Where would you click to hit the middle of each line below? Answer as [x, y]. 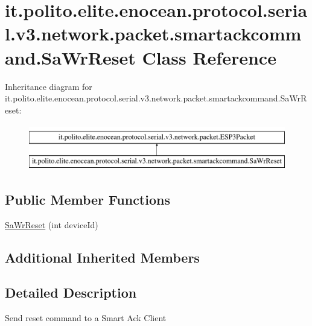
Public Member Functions [88, 199]
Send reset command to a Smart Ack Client [86, 318]
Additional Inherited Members [102, 257]
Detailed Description [71, 292]
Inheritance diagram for [49, 86]
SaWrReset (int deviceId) [52, 224]
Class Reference [209, 57]
